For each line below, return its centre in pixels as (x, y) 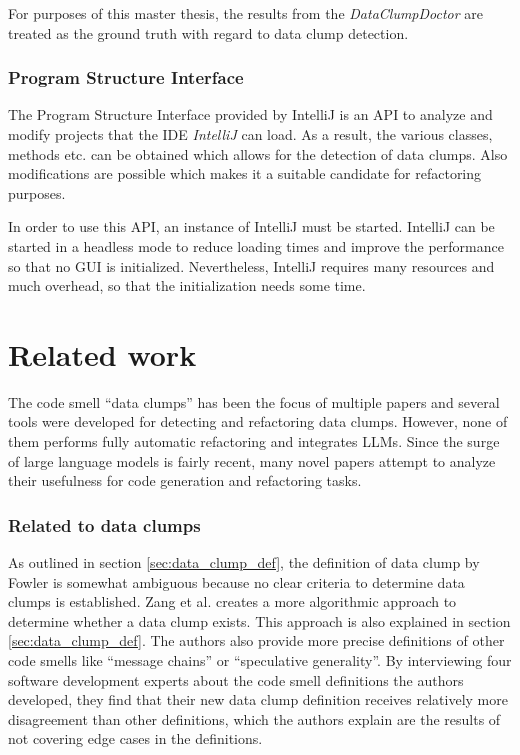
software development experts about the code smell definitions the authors (236, 679)
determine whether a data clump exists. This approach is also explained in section (259, 620)
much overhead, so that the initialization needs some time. (187, 285)
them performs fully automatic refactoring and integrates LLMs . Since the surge (254, 441)
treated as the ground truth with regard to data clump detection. (208, 32)
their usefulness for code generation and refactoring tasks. (185, 480)
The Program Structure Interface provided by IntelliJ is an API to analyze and (250, 114)
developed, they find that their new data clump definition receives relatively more (258, 699)
